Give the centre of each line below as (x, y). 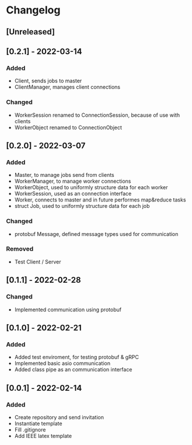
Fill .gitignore (30, 429)
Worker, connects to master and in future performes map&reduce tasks (100, 200)
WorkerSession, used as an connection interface (73, 194)
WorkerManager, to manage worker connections (73, 181)
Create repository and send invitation (59, 417)
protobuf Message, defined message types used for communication (96, 234)
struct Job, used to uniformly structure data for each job (82, 206)
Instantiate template (38, 423)
